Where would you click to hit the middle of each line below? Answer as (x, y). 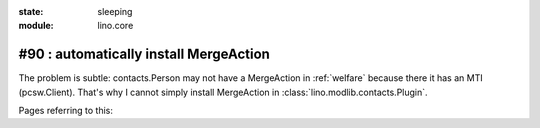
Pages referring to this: (66, 111)
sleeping (115, 11)
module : (36, 26)
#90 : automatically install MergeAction (144, 54)
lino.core (115, 26)
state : (31, 11)
